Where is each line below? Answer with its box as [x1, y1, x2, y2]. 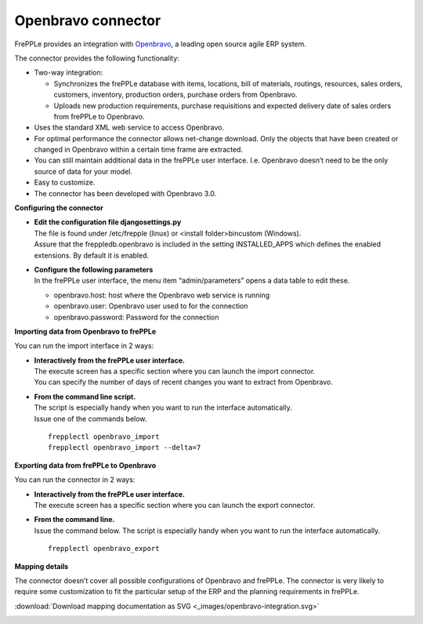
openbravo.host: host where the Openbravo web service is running [53, 290, 270, 300]
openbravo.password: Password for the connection [53, 312, 219, 322]
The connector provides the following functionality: [14, 53, 180, 63]
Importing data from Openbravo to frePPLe [14, 327, 157, 336]
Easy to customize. [34, 177, 96, 188]
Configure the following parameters [34, 265, 154, 274]
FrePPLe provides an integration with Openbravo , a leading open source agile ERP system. [14, 39, 307, 49]
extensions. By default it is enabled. [34, 250, 150, 260]
